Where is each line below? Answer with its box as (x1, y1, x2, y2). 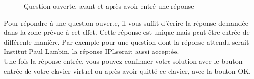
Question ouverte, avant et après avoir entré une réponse (24, 1, 194, 11)
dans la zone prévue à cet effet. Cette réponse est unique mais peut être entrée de (4, 27, 250, 37)
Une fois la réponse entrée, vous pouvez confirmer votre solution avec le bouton (4, 55, 243, 66)
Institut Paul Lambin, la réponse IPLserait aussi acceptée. (4, 46, 179, 56)
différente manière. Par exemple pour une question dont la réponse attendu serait (4, 36, 249, 47)
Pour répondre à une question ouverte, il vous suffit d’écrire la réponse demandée (4, 17, 248, 27)
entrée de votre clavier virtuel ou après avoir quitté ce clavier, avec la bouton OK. (4, 65, 251, 76)
